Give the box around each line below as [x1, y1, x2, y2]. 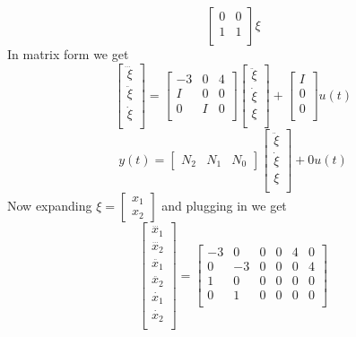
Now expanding [7, 195, 92, 214]
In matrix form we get [7, 45, 129, 63]
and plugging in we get [161, 195, 287, 214]
